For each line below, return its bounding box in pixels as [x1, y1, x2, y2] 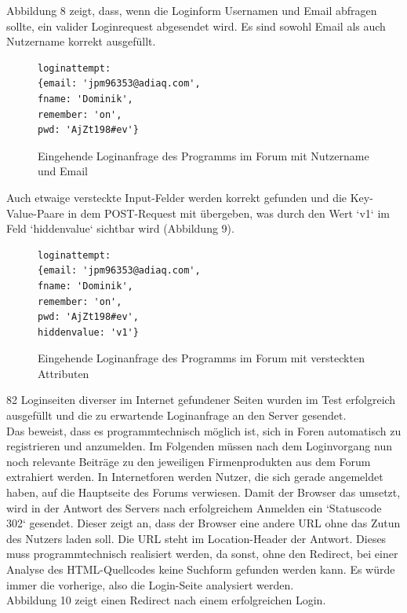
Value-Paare [6, 204, 64, 221]
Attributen [38, 365, 89, 381]
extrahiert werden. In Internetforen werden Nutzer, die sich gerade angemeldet [6, 468, 383, 485]
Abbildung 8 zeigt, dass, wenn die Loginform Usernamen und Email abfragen [6, 2, 377, 18]
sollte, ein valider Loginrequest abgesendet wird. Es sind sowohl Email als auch [6, 17, 386, 34]
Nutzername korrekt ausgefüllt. [6, 33, 156, 50]
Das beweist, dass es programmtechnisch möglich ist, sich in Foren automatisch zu [6, 422, 402, 439]
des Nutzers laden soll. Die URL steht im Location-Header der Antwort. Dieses [6, 530, 387, 546]
